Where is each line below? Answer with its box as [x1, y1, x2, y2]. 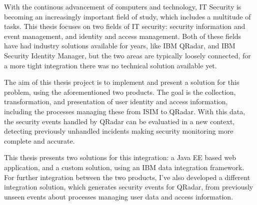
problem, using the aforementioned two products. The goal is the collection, [4, 86, 236, 97]
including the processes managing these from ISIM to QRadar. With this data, [4, 106, 245, 116]
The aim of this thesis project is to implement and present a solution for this [4, 77, 239, 87]
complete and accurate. [4, 135, 75, 146]
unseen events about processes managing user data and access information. [4, 191, 233, 202]
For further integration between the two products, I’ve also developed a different [4, 172, 250, 182]
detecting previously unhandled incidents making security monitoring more [4, 126, 233, 136]
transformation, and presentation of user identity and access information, [4, 96, 228, 107]
